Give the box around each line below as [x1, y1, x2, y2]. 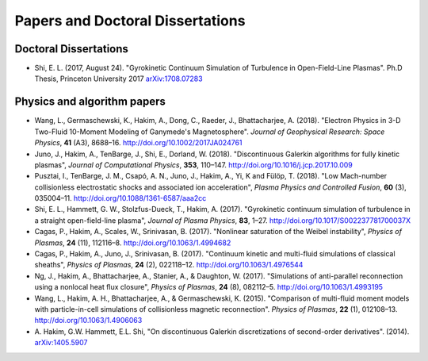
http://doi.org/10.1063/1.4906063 [34, 316, 143, 325]
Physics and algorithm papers [14, 95, 166, 109]
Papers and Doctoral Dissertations [14, 12, 246, 29]
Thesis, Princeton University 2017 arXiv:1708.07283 [34, 74, 203, 83]
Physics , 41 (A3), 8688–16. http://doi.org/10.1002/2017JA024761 [34, 138, 243, 148]
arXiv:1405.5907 [34, 338, 88, 348]
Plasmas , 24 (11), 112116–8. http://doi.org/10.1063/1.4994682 [34, 238, 231, 248]
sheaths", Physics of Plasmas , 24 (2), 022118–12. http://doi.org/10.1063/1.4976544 [34, 260, 304, 270]
